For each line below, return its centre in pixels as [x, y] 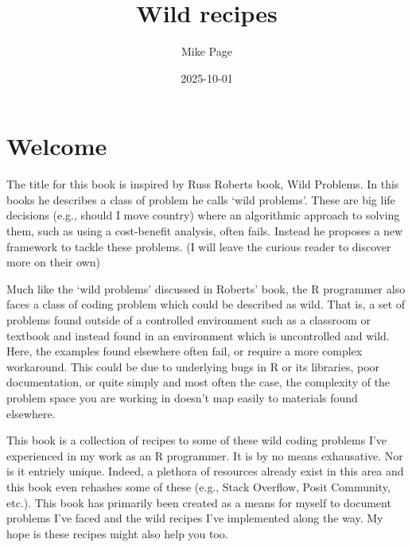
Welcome [57, 146]
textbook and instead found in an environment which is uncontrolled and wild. [198, 335]
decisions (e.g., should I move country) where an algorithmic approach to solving [203, 215]
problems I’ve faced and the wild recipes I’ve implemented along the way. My [195, 518]
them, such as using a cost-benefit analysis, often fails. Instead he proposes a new [205, 231]
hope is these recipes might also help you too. [117, 533]
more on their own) [53, 262]
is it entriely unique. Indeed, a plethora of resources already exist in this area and [205, 471]
